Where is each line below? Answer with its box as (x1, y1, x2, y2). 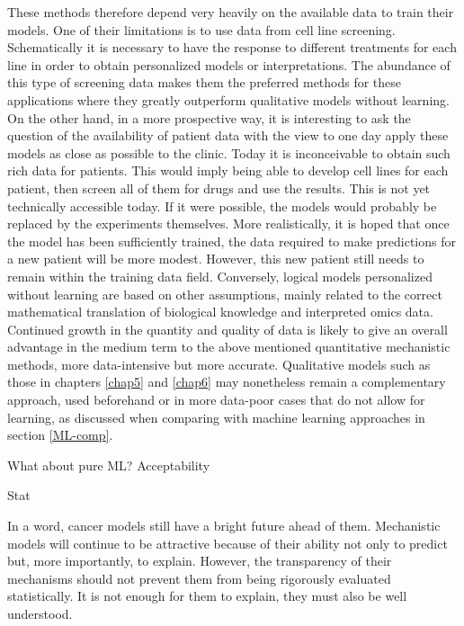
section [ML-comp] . (7, 425, 113, 444)
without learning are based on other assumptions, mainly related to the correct (7, 284, 442, 303)
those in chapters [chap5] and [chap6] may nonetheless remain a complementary (7, 372, 446, 391)
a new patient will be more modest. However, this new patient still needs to (7, 249, 424, 268)
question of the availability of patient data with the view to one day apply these (7, 126, 449, 145)
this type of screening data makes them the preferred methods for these (7, 73, 402, 92)
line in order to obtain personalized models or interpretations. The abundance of (7, 55, 451, 74)
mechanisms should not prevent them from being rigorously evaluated (7, 568, 391, 587)
